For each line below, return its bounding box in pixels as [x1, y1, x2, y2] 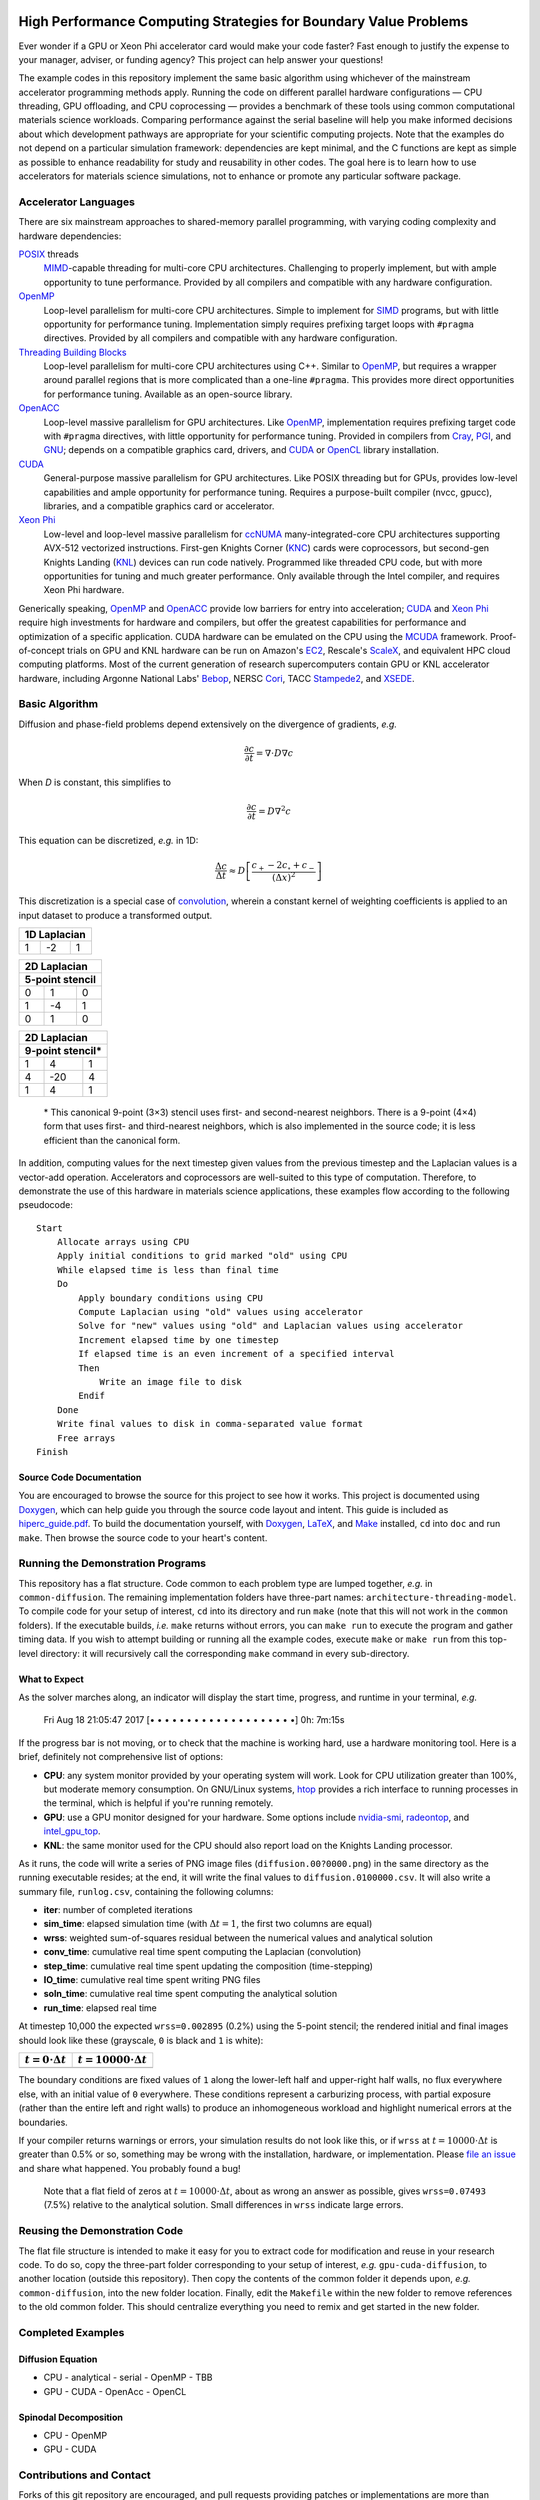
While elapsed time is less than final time [56, 1264, 279, 1275]
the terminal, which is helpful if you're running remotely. [43, 1797, 274, 1809]
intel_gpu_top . [43, 1825, 101, 1837]
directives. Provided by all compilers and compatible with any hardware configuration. [43, 332, 398, 344]
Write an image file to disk [99, 1376, 242, 1387]
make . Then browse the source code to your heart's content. [18, 1531, 268, 1544]
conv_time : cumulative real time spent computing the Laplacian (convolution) [43, 1946, 362, 1958]
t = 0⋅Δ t [24, 2053, 67, 2066]
